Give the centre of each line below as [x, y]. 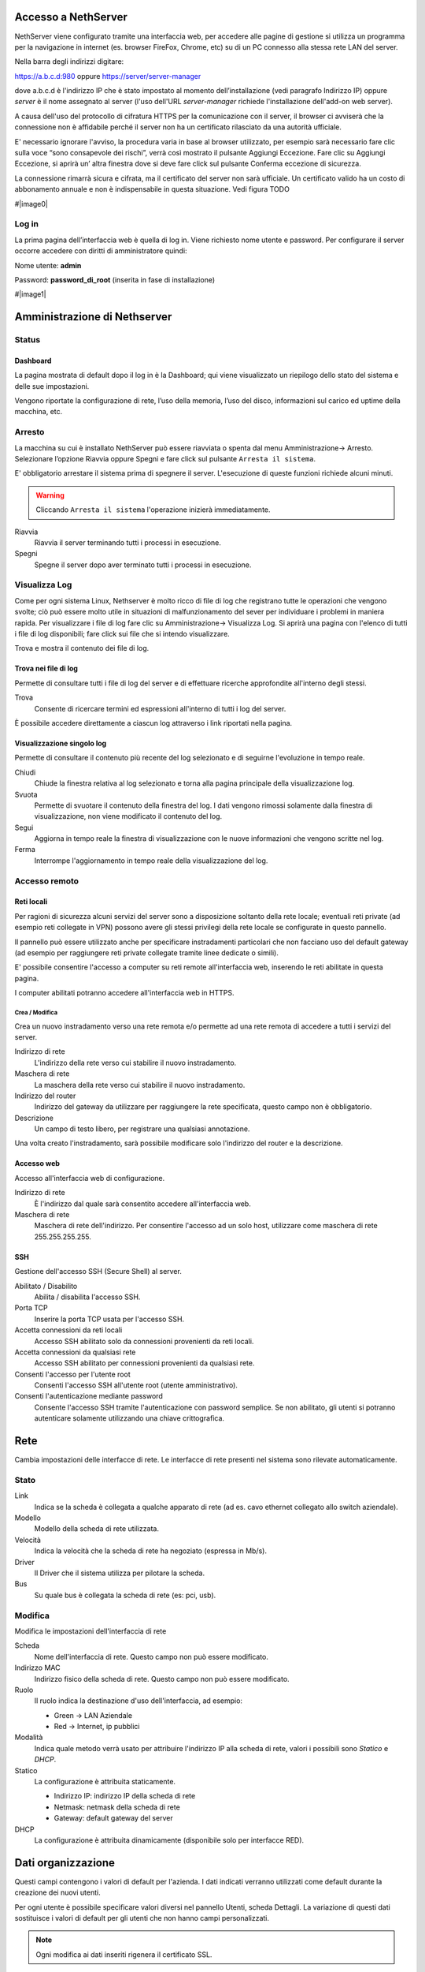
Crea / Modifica [36, 1012]
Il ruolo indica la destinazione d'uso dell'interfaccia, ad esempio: [139, 1701]
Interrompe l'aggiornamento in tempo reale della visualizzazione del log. [151, 861]
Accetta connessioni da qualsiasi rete [75, 1352]
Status [28, 340]
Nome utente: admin [48, 265]
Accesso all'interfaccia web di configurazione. [90, 1178]
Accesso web [37, 1163]
